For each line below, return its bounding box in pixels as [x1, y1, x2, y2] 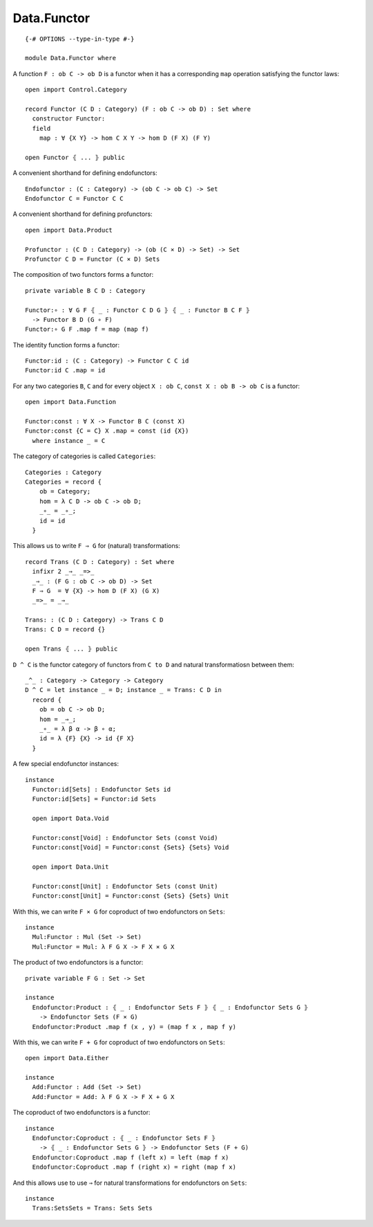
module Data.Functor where [25, 54, 117, 62]
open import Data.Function [25, 398, 117, 406]
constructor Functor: [32, 115, 106, 122]
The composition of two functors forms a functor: [12, 271, 154, 279]
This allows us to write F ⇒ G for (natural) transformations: [12, 542, 181, 550]
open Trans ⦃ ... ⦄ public [25, 645, 118, 653]
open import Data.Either [25, 1054, 109, 1062]
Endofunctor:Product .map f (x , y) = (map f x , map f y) [32, 1023, 236, 1030]
